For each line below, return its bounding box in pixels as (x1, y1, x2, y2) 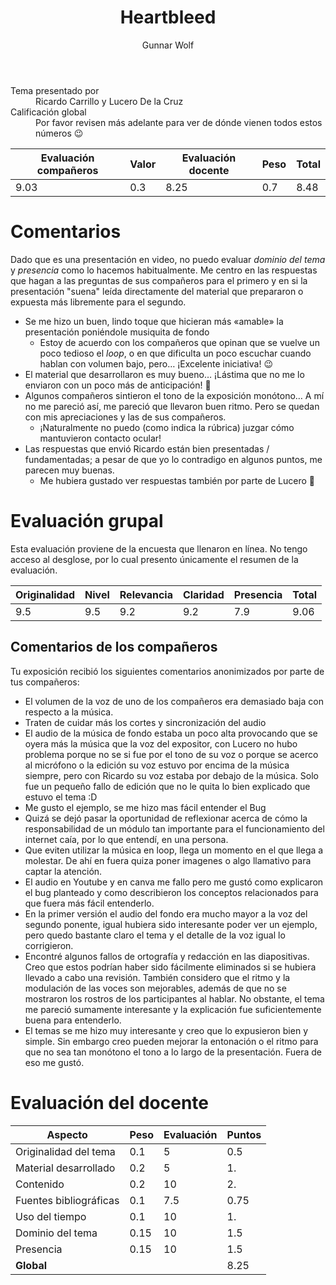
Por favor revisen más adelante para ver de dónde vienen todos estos (35, 116, 323, 128)
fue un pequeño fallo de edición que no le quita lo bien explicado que (24, 780, 311, 792)
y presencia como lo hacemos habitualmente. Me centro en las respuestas (10, 264, 318, 276)
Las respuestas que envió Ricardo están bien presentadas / (24, 442, 270, 455)
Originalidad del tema (15, 1144, 116, 1158)
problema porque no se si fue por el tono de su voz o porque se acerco (24, 748, 319, 760)
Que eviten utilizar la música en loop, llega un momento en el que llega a (24, 844, 324, 856)
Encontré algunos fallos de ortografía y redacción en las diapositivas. (24, 950, 310, 962)
